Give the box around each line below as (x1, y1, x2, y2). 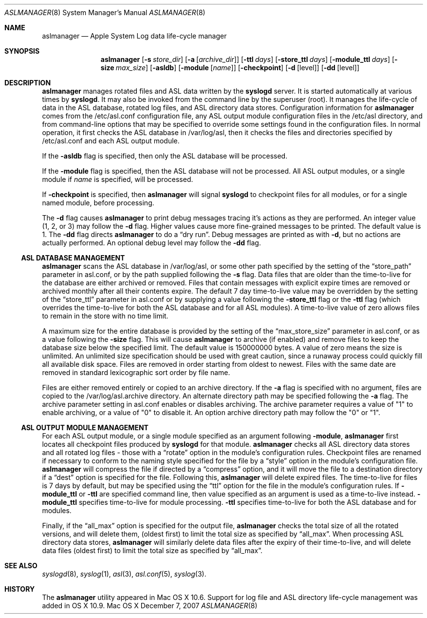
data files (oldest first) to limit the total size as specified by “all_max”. (42, 546, 263, 555)
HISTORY (4, 585, 35, 593)
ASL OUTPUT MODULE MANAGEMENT (21, 423, 149, 432)
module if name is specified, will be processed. (42, 175, 193, 183)
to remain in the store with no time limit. (42, 312, 168, 320)
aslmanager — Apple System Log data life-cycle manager (42, 32, 227, 40)
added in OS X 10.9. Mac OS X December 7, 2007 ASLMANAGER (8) (42, 601, 258, 610)
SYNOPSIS (4, 47, 40, 55)
